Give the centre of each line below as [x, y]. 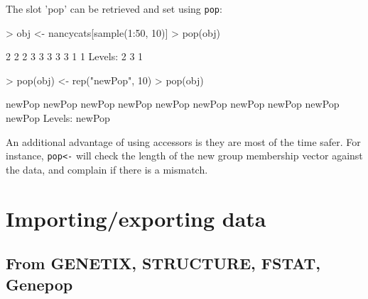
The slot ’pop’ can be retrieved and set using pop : [114, 9]
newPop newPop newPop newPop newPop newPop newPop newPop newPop [173, 104]
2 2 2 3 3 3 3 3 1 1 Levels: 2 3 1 [75, 56]
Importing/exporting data [136, 218]
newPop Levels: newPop [58, 118]
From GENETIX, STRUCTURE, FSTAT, [163, 263]
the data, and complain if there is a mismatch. [107, 169]
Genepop [39, 284]
